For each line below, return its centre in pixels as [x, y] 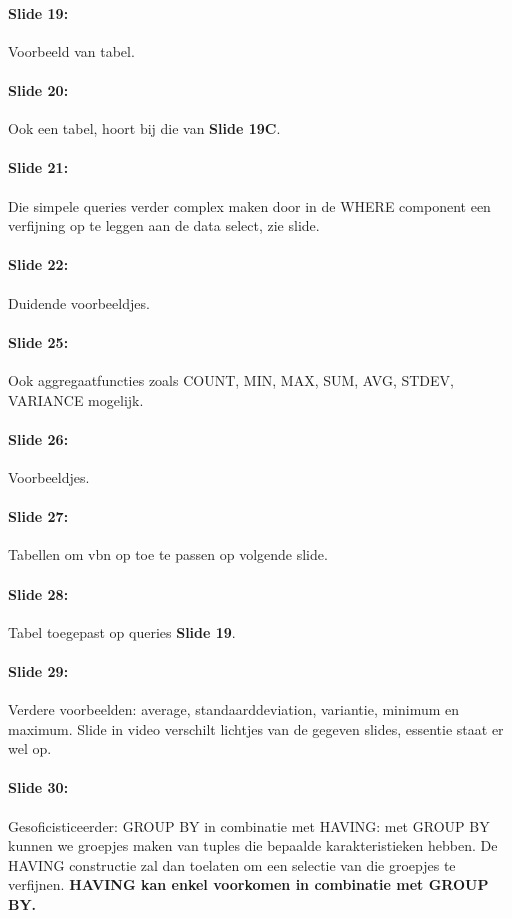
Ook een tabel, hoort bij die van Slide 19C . [144, 128]
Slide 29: [38, 670]
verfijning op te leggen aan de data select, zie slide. [164, 225]
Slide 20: [38, 89]
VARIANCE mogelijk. [76, 399]
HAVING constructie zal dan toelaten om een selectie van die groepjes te [232, 864]
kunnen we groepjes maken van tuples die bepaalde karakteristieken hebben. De [253, 845]
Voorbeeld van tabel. [71, 50]
